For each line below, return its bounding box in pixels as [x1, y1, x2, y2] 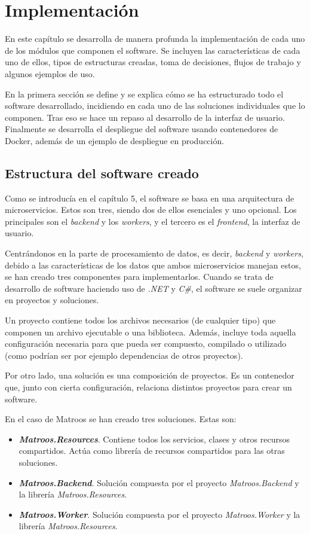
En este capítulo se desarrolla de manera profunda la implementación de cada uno [5, 32, 305, 45]
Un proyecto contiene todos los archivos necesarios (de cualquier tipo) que [5, 314, 276, 326]
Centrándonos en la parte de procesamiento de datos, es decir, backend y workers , [5, 247, 303, 260]
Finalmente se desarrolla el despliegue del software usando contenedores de [5, 123, 278, 135]
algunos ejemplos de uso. [5, 67, 95, 80]
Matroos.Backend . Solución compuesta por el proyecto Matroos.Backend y [19, 476, 299, 489]
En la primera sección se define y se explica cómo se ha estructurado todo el [5, 87, 284, 100]
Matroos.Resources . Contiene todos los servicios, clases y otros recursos [19, 432, 290, 445]
